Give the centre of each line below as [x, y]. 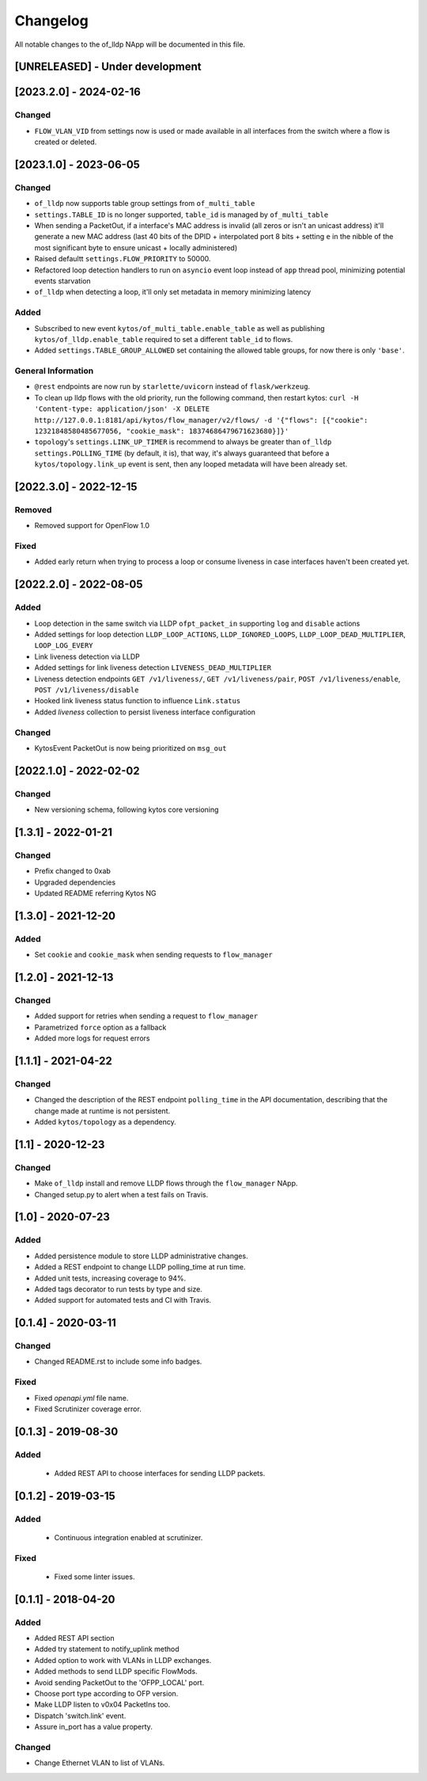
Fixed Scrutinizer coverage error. [88, 1409]
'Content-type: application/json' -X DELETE [122, 409]
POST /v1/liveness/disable [87, 690]
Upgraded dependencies [75, 882]
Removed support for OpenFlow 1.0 [92, 526]
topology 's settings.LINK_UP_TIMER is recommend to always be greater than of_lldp [183, 442]
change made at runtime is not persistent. [102, 1111]
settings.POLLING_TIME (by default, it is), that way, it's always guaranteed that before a [182, 453]
